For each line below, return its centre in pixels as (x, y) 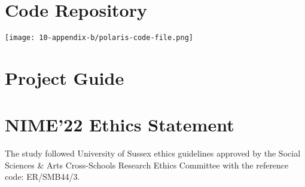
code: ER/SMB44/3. (42, 177)
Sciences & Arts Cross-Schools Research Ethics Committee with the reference (147, 165)
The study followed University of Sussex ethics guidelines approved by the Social (153, 153)
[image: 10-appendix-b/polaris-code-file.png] (99, 38)
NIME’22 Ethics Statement (120, 125)
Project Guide (65, 77)
